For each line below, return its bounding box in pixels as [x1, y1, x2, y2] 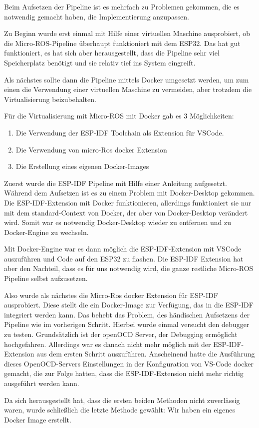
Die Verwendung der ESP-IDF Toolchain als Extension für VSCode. [15, 127, 224, 137]
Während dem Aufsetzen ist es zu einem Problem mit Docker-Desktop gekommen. [4, 187, 255, 198]
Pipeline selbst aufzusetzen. [4, 273, 88, 283]
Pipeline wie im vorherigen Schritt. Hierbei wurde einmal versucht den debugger [4, 319, 250, 329]
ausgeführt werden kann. [4, 378, 79, 388]
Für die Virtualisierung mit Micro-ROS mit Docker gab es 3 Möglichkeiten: [4, 110, 234, 121]
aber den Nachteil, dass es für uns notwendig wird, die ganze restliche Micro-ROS [4, 263, 254, 273]
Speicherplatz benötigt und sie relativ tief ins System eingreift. [4, 57, 196, 67]
